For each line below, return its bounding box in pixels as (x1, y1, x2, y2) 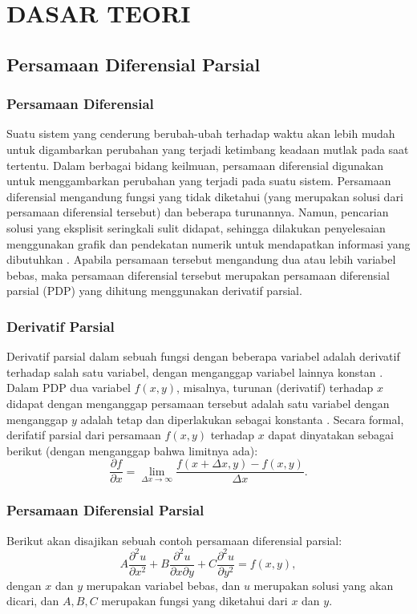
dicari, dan (6, 592, 59, 609)
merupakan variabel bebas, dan (86, 576, 241, 593)
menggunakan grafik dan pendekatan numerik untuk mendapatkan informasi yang (6, 235, 411, 252)
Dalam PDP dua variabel (6, 379, 131, 396)
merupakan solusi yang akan (253, 576, 394, 593)
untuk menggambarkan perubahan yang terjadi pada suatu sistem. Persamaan (6, 172, 391, 189)
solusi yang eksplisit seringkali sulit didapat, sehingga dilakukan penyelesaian (6, 219, 386, 236)
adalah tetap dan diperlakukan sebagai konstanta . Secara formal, (80, 410, 404, 427)
